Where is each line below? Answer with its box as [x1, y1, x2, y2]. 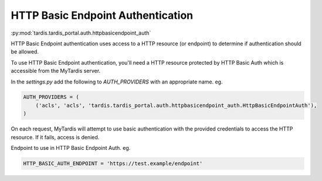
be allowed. [11, 48, 39, 55]
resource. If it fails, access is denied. [11, 133, 100, 140]
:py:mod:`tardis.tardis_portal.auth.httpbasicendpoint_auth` [11, 29, 151, 36]
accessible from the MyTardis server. [11, 68, 101, 75]
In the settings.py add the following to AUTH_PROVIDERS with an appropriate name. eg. [11, 78, 223, 85]
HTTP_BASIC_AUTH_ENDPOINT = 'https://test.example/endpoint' [23, 160, 203, 167]
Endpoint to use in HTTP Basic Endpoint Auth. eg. [11, 145, 131, 152]
